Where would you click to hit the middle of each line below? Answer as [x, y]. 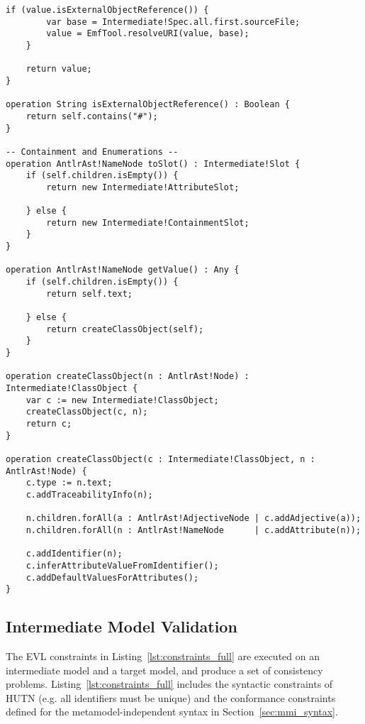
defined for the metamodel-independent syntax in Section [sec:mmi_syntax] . [172, 712]
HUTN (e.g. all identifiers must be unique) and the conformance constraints [171, 697]
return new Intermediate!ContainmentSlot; [148, 223]
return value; [59, 69]
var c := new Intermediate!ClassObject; [122, 400]
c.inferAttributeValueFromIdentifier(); [122, 565]
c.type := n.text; [69, 483]
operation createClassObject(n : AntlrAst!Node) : [128, 377]
